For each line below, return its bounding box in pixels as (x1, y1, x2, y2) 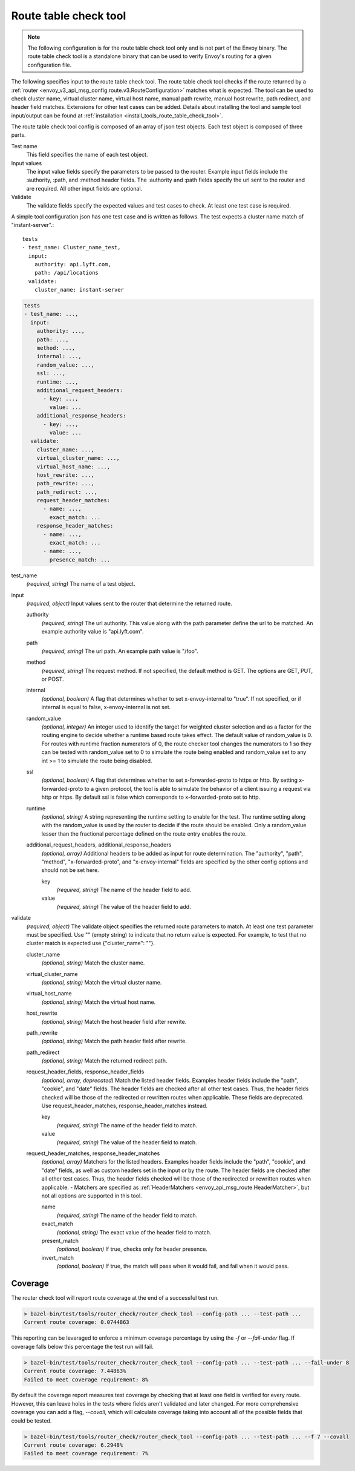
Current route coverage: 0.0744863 (24, 1319, 129, 1326)
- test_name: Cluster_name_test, (22, 244, 121, 251)
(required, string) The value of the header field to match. (56, 1138, 197, 1146)
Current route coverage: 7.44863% (24, 1368, 126, 1375)
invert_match (41, 1254, 74, 1261)
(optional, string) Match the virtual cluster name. (41, 978, 162, 986)
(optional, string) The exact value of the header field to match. (56, 1228, 212, 1236)
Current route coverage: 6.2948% (24, 1442, 123, 1449)
